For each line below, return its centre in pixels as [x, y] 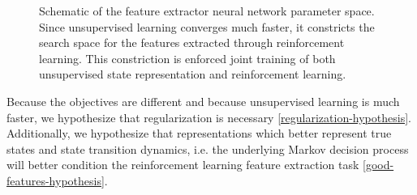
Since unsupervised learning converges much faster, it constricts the [207, 26]
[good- [378, 165]
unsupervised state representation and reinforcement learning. [193, 74]
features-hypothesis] [56, 180]
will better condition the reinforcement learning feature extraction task [183, 165]
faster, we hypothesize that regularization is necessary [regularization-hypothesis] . [209, 117]
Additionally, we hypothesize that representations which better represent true [199, 133]
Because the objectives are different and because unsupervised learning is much [203, 101]
